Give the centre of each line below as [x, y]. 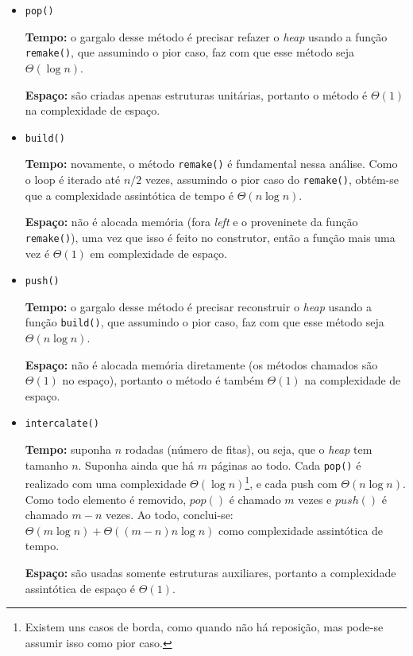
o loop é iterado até [73, 179]
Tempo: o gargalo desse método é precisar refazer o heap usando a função [206, 36]
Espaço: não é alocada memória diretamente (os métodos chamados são [201, 364]
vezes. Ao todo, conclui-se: [170, 515]
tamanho [46, 465]
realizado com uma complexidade [106, 483]
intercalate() [62, 424]
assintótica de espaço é [80, 588]
